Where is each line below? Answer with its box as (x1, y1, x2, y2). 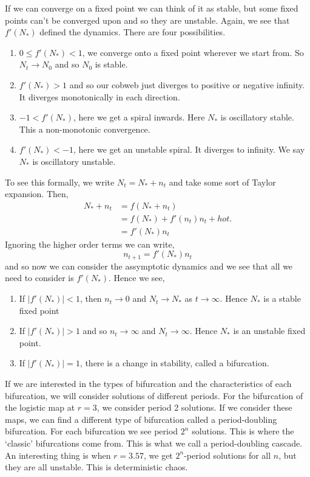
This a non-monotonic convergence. (19, 122, 150, 135)
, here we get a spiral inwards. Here (73, 111, 205, 124)
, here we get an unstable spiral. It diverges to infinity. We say (73, 143, 305, 156)
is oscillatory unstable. (32, 155, 116, 167)
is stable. (95, 58, 128, 71)
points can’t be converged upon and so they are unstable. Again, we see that (5, 13, 290, 26)
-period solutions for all (184, 448, 271, 461)
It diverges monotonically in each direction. (19, 90, 180, 103)
